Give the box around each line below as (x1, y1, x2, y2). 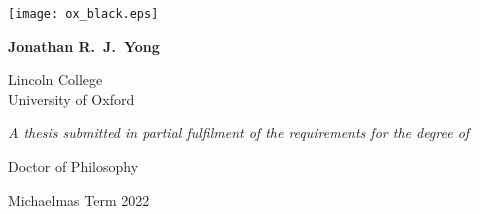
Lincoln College (8, 69, 103, 90)
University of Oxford (8, 88, 135, 109)
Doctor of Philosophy (8, 156, 139, 177)
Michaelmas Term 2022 (8, 189, 150, 210)
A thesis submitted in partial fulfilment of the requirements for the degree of (8, 122, 470, 143)
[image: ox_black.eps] (8, 7, 159, 21)
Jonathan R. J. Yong (8, 35, 160, 56)
